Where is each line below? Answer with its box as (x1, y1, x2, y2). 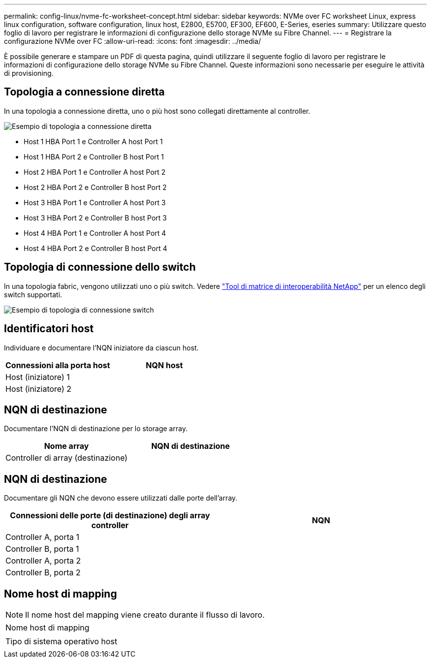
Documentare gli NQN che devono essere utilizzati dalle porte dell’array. (4, 494, 238, 503)
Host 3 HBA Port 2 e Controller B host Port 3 (24, 213, 167, 222)
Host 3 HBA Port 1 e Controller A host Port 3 (24, 198, 166, 207)
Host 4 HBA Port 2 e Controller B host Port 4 (24, 244, 167, 252)
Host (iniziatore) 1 (5, 372, 70, 382)
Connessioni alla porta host (5, 360, 110, 370)
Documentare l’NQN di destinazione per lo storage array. (4, 424, 188, 433)
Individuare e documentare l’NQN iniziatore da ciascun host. (4, 343, 199, 352)
